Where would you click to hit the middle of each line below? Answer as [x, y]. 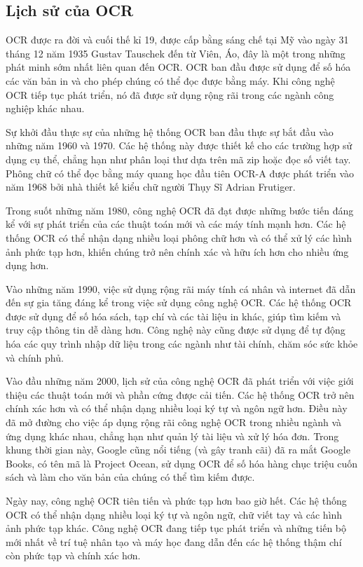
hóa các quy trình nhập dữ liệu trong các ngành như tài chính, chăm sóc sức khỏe [182, 344]
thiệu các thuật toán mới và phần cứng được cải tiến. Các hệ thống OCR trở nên [180, 394]
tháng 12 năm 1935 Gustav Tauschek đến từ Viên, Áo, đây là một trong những [176, 53]
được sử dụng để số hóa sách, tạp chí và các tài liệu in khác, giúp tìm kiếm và [173, 316]
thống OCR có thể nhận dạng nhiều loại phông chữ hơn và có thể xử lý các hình [179, 237]
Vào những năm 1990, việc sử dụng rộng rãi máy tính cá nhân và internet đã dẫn [181, 288]
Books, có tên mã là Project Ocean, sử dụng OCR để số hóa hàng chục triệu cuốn [182, 463]
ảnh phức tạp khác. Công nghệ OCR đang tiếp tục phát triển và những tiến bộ [176, 528]
